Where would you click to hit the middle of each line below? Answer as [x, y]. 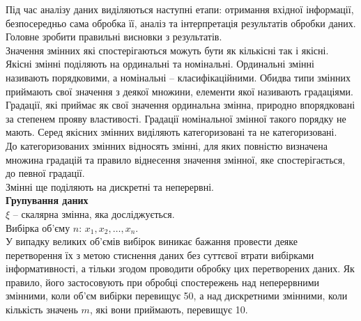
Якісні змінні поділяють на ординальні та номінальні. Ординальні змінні [160, 64]
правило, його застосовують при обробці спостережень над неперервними [162, 282]
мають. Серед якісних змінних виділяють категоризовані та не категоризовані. [171, 132]
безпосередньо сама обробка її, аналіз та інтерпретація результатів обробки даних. [181, 23]
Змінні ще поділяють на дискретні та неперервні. [110, 186]
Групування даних [47, 200]
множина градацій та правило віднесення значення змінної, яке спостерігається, [176, 159]
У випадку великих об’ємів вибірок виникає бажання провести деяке [152, 241]
